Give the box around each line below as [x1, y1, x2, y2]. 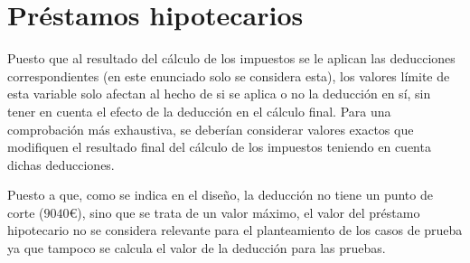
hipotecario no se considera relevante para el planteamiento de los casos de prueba [7, 221, 463, 240]
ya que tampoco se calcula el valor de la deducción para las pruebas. [7, 239, 386, 258]
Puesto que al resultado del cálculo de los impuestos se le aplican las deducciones [7, 49, 456, 68]
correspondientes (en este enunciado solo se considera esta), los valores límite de [7, 66, 450, 85]
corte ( [7, 202, 44, 221]
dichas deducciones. [7, 155, 115, 174]
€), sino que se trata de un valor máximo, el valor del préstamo [69, 202, 420, 221]
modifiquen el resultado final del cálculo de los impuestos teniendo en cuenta [7, 137, 431, 156]
